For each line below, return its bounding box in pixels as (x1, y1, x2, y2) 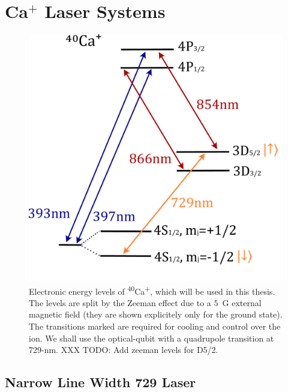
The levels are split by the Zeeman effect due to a (29, 296, 211, 309)
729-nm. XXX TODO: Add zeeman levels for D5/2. (29, 343, 218, 356)
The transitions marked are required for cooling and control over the (29, 320, 281, 333)
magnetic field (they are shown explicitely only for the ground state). (29, 308, 283, 321)
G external (222, 296, 262, 309)
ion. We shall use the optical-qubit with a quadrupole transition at (29, 331, 274, 344)
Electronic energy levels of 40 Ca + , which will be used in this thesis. (29, 283, 275, 297)
